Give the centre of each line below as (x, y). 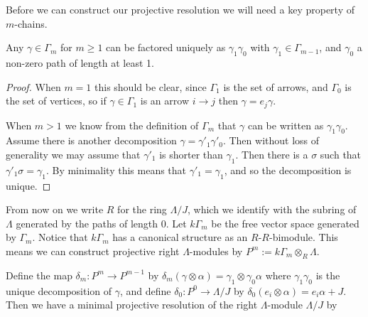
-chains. (31, 23)
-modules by (216, 251)
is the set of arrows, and (276, 86)
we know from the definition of (132, 125)
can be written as (286, 125)
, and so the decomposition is (288, 170)
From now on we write (55, 209)
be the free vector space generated (285, 223)
